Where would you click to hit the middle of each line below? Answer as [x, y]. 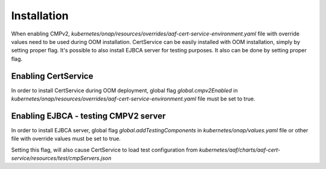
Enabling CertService [52, 76]
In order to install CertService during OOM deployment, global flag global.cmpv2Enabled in [124, 90]
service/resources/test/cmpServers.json [61, 158]
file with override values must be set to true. [66, 139]
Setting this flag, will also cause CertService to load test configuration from [105, 150]
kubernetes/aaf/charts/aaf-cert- [240, 150]
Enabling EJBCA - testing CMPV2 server [88, 116]
